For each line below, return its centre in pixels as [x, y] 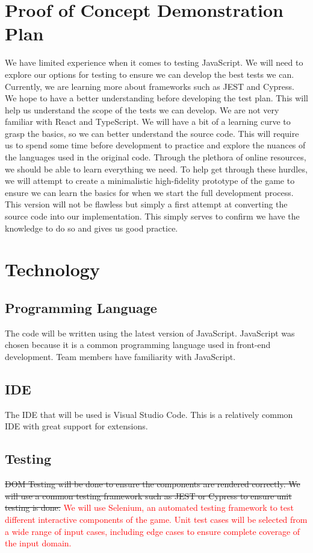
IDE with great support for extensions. [76, 426]
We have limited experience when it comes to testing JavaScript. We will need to [154, 62]
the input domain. [38, 543]
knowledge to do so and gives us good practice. [91, 228]
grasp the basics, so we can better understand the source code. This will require [152, 133]
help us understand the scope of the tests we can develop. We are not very [142, 109]
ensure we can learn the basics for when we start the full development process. [149, 192]
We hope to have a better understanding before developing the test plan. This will [156, 98]
